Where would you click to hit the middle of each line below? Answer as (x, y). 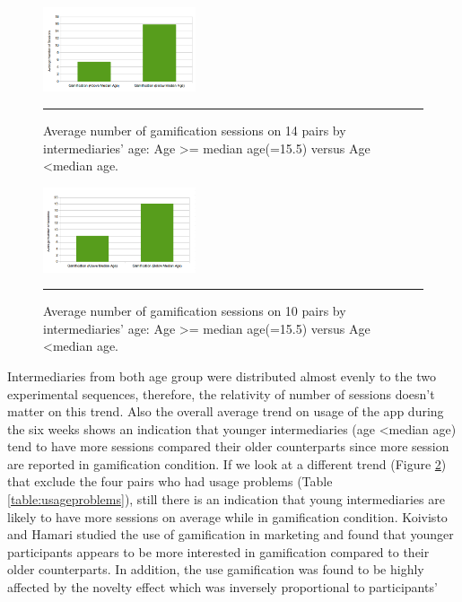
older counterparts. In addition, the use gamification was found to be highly (216, 569)
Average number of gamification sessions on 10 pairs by (195, 311)
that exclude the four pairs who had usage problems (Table (170, 481)
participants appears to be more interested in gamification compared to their (218, 551)
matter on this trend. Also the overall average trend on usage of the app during (226, 411)
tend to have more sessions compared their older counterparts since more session (228, 446)
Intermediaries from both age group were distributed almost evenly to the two (222, 375)
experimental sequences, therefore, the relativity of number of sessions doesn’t (221, 393)
